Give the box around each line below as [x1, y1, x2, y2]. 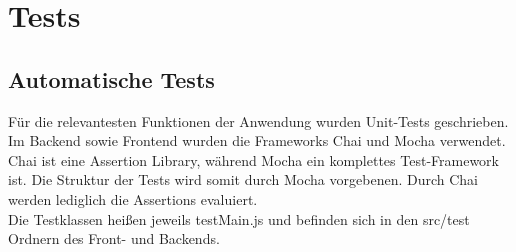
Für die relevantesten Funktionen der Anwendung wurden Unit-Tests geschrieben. [8, 110, 509, 131]
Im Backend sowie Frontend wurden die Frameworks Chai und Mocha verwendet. [8, 130, 506, 151]
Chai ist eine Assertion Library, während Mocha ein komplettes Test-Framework [8, 149, 499, 170]
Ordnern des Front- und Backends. [8, 228, 220, 249]
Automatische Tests [8, 63, 215, 94]
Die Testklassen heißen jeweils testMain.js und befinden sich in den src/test [8, 208, 470, 229]
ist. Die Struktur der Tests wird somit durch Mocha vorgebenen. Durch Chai [8, 169, 478, 190]
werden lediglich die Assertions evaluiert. [8, 188, 258, 209]
